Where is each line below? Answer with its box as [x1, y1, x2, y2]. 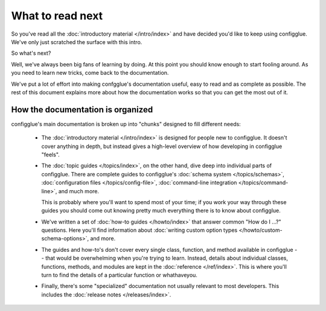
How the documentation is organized [11, 104, 153, 115]
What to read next [11, 9, 103, 22]
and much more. [58, 187, 100, 194]
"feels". [41, 151, 60, 158]
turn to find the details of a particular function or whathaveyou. [41, 272, 197, 279]
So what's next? [11, 50, 51, 57]
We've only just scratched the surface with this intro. [11, 38, 142, 45]
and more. [90, 235, 116, 242]
